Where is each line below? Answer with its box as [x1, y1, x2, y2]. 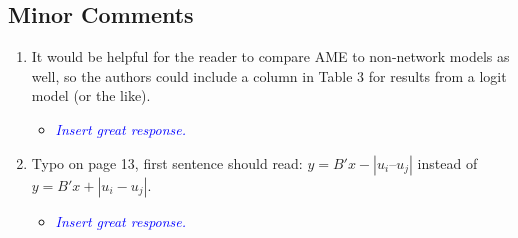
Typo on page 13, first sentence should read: [31, 152, 303, 173]
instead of [417, 152, 478, 173]
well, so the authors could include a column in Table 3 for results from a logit [31, 65, 507, 86]
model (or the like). [31, 85, 151, 106]
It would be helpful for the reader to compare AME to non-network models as [31, 46, 510, 67]
